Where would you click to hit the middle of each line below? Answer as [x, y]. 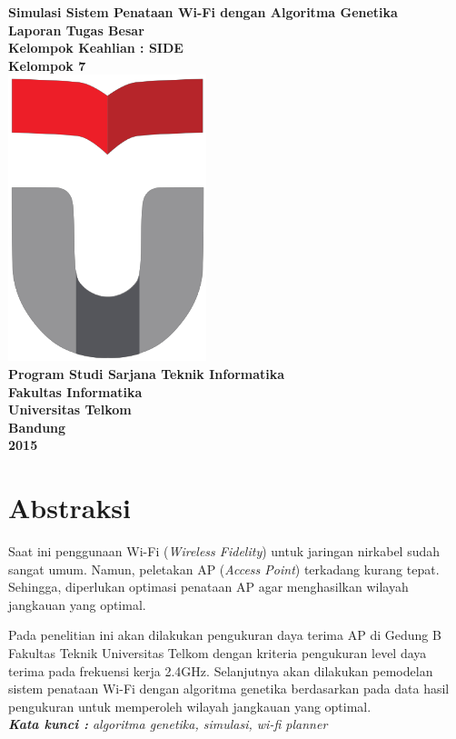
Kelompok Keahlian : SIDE [96, 48]
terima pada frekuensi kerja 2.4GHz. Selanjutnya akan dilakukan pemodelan [221, 670]
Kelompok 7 [47, 65]
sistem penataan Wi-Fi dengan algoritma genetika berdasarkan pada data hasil [229, 689]
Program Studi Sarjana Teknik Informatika [147, 373]
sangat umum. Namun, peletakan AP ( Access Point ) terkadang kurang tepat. [224, 569]
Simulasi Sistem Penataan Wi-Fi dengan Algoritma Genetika [203, 12]
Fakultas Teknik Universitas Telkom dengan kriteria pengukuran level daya [218, 653]
